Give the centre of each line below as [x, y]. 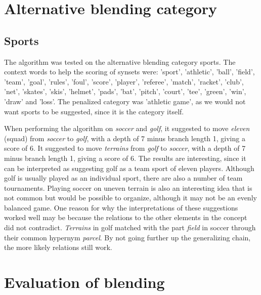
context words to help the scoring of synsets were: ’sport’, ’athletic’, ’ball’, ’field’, [129, 72]
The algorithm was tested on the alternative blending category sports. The [120, 61]
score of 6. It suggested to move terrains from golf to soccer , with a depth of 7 [125, 148]
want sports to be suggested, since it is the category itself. [94, 111]
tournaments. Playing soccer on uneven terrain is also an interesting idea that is [128, 187]
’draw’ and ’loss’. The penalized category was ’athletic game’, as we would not [125, 101]
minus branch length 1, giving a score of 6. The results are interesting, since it [125, 158]
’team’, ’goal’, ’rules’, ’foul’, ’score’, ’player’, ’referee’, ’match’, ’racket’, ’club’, [124, 81]
